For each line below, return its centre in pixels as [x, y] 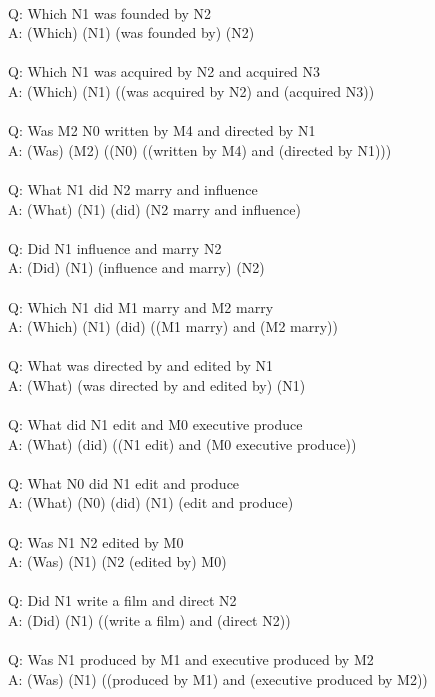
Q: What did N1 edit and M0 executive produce [155, 424]
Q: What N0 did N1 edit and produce [124, 482]
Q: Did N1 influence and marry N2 [115, 247]
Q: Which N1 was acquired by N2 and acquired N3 [164, 71]
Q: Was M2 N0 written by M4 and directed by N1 [162, 130]
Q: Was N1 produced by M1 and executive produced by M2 [191, 659]
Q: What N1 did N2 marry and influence [133, 188]
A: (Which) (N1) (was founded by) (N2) [131, 32]
